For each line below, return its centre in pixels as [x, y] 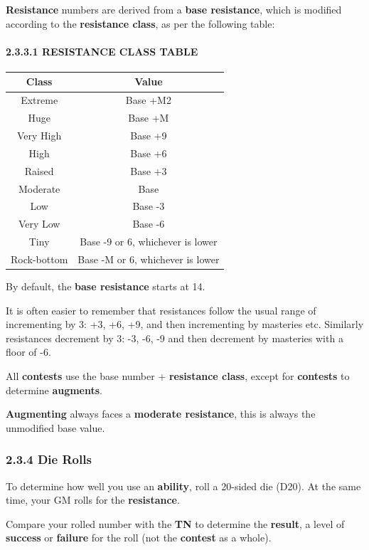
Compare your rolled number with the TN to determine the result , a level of [175, 523]
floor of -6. [28, 352]
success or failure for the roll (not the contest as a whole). [139, 538]
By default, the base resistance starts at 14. [106, 286]
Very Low [39, 224]
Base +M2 [148, 100]
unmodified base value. [55, 427]
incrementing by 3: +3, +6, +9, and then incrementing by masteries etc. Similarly [185, 324]
